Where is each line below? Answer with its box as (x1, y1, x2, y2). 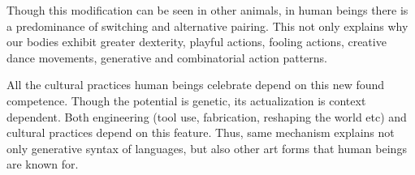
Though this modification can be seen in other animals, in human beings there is (6, 2, 409, 18)
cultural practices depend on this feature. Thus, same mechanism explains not (6, 124, 395, 141)
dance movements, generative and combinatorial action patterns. (6, 49, 327, 66)
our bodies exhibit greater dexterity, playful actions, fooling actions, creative (6, 33, 387, 50)
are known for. (6, 156, 79, 173)
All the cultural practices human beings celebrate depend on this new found (6, 76, 385, 93)
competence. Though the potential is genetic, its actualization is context (6, 92, 366, 109)
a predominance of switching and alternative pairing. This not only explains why (6, 17, 409, 34)
